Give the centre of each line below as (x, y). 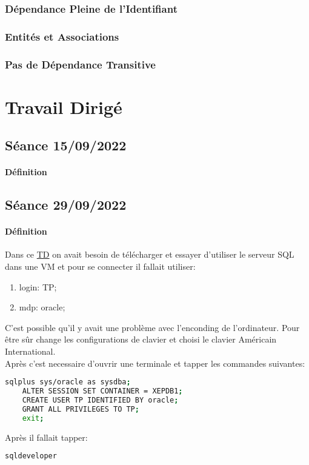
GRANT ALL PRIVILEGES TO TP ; (81, 409)
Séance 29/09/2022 (66, 205)
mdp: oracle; (42, 307)
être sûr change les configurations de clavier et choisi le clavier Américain (141, 339)
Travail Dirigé (64, 106)
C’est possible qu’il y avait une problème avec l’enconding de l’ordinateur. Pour (152, 327)
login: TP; (38, 286)
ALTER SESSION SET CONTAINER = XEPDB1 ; (102, 391)
